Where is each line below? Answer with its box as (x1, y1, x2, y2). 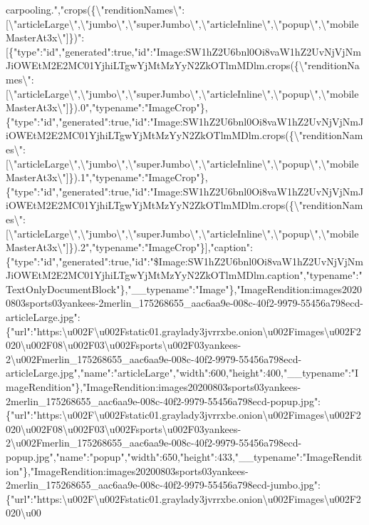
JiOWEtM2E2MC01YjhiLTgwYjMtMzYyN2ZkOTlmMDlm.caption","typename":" (6, 267, 363, 282)
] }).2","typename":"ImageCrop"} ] (66, 240, 208, 255)
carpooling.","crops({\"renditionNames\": (6, 2, 185, 16)
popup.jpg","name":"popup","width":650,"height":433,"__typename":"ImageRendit (6, 449, 363, 464)
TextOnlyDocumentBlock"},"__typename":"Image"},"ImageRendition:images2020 (6, 281, 362, 296)
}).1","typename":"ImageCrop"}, (68, 170, 208, 185)
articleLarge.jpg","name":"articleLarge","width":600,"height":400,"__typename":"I (6, 365, 359, 380)
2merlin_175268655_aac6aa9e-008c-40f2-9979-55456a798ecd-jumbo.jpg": (6, 477, 321, 492)
